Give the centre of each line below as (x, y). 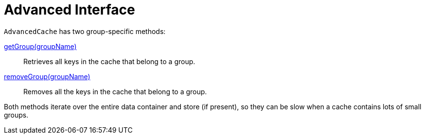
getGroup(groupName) (40, 46)
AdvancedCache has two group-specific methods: (85, 31)
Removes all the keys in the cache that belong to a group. (115, 91)
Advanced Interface (70, 10)
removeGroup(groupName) (47, 76)
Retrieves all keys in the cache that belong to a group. (109, 61)
